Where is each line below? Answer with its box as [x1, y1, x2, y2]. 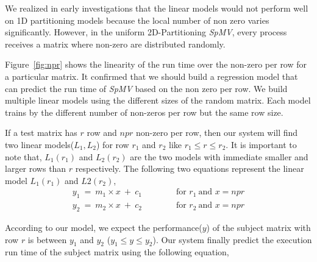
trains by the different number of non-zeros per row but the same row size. [5, 105, 283, 118]
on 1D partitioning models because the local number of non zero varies [5, 13, 269, 26]
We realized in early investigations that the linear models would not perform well [5, 2, 308, 14]
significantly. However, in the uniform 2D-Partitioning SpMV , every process [5, 26, 287, 38]
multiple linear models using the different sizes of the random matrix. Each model [5, 94, 311, 107]
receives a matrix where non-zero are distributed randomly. [5, 37, 226, 50]
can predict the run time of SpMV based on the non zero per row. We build [5, 82, 288, 94]
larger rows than [5, 162, 66, 175]
